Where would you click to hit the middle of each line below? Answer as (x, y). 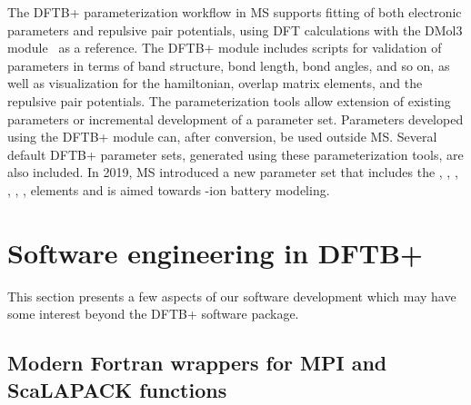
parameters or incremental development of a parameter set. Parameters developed (235, 119)
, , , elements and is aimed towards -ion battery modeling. (169, 189)
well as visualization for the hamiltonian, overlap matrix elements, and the (215, 83)
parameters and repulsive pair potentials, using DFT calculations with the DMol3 (235, 30)
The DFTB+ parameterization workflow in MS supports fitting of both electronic (235, 12)
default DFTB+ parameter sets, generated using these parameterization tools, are (235, 154)
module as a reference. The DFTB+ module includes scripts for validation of (225, 48)
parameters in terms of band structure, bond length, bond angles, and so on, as (229, 65)
